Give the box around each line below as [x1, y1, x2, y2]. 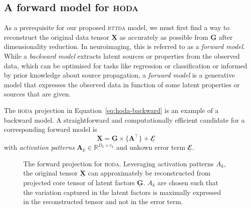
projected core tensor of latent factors [23, 177, 135, 188]
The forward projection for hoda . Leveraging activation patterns [23, 158, 214, 168]
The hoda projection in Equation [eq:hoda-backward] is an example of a [4, 105, 219, 115]
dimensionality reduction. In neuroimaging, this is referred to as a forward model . [4, 41, 245, 51]
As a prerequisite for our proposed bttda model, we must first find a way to [4, 22, 230, 32]
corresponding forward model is [4, 124, 97, 134]
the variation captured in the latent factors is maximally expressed [23, 187, 221, 197]
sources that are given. [4, 89, 71, 99]
